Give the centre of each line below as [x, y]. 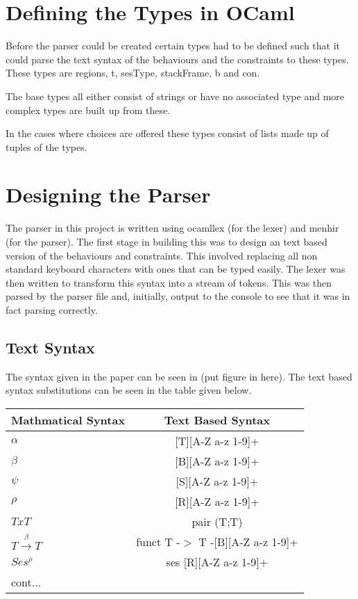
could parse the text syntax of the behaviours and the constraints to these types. [177, 59]
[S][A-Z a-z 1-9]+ [217, 481]
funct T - [158, 541]
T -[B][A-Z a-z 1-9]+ [248, 541]
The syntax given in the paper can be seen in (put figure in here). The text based [179, 376]
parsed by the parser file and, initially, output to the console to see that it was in [178, 296]
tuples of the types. [46, 146]
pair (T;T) [217, 521]
